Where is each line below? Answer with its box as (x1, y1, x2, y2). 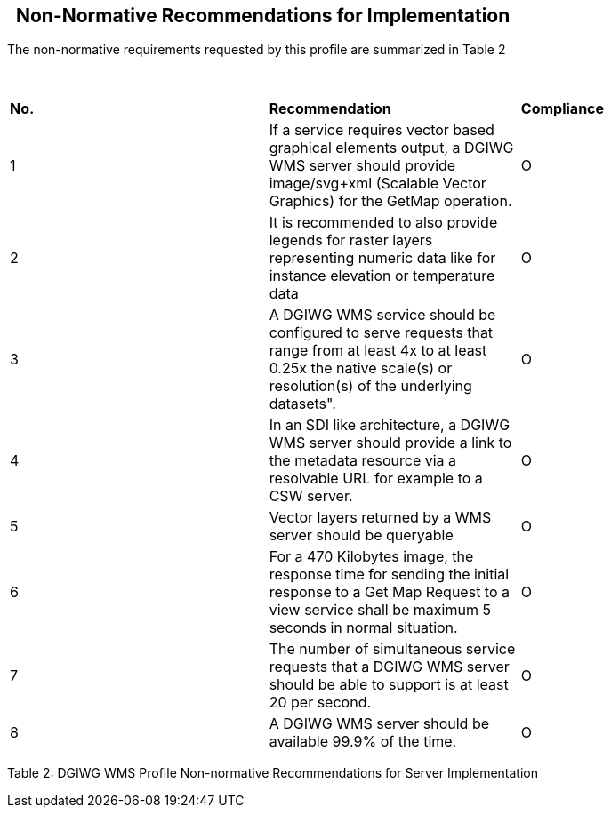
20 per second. (269, 693, 372, 712)
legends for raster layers (269, 231, 433, 250)
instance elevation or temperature (269, 267, 495, 285)
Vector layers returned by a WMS (269, 508, 492, 527)
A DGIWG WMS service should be (269, 306, 496, 324)
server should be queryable (269, 526, 454, 545)
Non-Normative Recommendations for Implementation (15, 4, 511, 27)
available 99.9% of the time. (269, 732, 457, 751)
